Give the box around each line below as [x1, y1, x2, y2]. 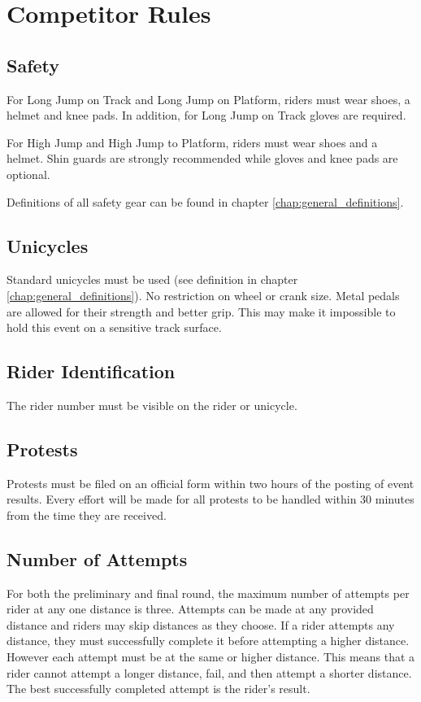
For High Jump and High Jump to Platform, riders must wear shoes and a [7, 133, 378, 150]
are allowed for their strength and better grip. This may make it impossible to [7, 303, 396, 320]
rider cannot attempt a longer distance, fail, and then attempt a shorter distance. [7, 664, 412, 681]
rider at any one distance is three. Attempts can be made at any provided [7, 600, 374, 617]
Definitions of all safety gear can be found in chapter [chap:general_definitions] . [7, 193, 404, 210]
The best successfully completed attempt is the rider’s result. [7, 680, 310, 697]
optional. [7, 165, 50, 182]
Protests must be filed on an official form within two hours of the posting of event [7, 474, 414, 491]
